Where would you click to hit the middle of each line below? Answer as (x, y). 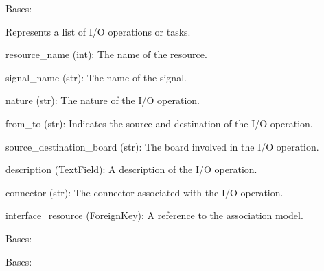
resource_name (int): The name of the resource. (106, 54)
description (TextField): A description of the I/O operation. (131, 169)
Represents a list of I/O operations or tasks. (98, 31)
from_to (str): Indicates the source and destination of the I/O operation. (159, 123)
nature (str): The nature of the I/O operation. (103, 100)
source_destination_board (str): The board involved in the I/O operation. (162, 146)
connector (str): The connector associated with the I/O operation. (144, 192)
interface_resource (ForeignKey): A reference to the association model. (154, 215)
